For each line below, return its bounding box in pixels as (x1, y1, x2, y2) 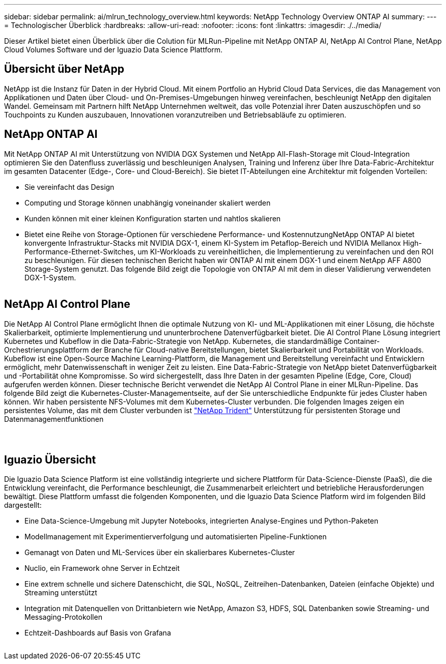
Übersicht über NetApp (4, 63, 124, 76)
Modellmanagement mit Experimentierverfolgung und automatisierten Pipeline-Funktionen (24, 532, 327, 541)
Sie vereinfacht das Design (24, 182, 115, 191)
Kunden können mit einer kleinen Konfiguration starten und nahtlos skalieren (24, 214, 281, 223)
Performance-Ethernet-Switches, (24, 247, 136, 256)
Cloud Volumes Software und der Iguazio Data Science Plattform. (4, 45, 223, 54)
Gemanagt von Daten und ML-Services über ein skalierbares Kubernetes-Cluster (24, 548, 295, 557)
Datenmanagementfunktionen (4, 414, 104, 423)
